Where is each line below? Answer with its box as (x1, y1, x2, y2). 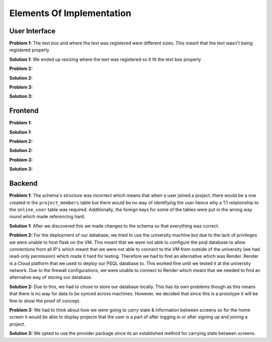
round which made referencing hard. (9, 214, 86, 220)
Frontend (9, 106, 39, 115)
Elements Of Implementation (9, 8, 131, 19)
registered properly (9, 47, 50, 53)
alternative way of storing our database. (9, 275, 93, 281)
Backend (9, 179, 38, 188)
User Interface (9, 27, 56, 35)
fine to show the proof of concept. (9, 298, 81, 304)
